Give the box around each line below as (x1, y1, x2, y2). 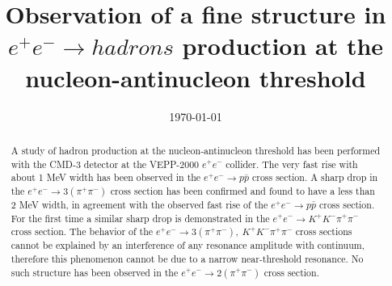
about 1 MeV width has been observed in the (11, 170, 201, 184)
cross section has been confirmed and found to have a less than (110, 183, 375, 197)
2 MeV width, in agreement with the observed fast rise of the (11, 197, 268, 211)
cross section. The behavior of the (11, 225, 154, 238)
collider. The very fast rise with (226, 157, 358, 170)
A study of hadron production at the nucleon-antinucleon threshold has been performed (11, 143, 381, 157)
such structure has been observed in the (11, 265, 179, 279)
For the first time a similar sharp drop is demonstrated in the (11, 211, 270, 225)
